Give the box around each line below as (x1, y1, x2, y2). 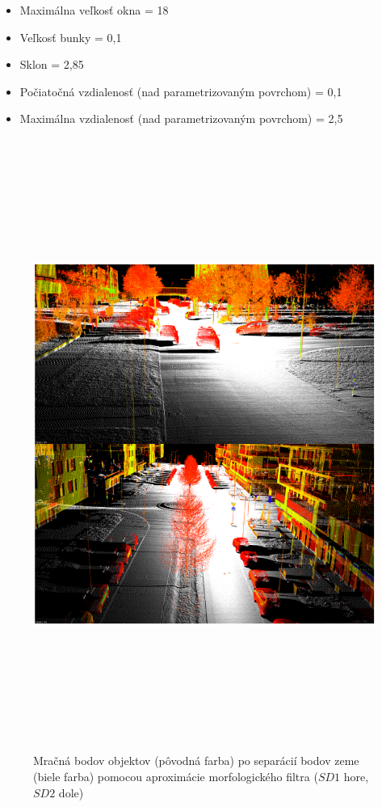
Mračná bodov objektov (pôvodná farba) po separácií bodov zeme (33, 752, 359, 769)
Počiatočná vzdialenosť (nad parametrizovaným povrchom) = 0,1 (19, 82, 342, 99)
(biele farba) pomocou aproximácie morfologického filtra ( (33, 768, 318, 785)
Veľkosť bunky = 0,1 (19, 28, 122, 45)
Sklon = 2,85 (19, 56, 84, 73)
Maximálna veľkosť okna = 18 (19, 2, 169, 18)
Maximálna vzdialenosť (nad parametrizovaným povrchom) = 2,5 (19, 110, 343, 127)
